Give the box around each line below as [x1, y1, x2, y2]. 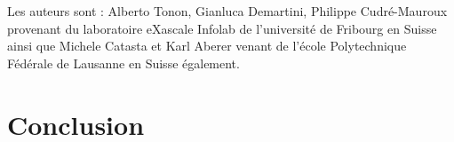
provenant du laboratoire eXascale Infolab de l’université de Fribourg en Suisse [7, 19, 437, 37]
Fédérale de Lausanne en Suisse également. [7, 53, 240, 72]
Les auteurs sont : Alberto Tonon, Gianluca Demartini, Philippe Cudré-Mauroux [7, 2, 448, 20]
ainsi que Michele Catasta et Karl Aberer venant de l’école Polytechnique [7, 36, 407, 55]
